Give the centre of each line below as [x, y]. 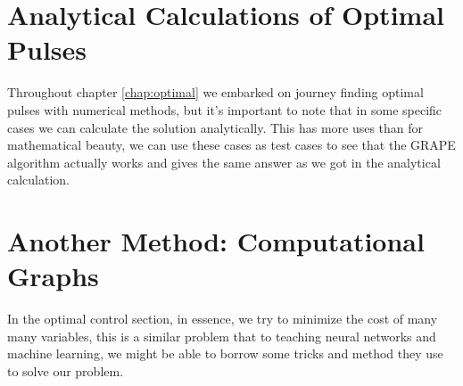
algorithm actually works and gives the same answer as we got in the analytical [224, 162]
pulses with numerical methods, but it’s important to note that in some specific [225, 109]
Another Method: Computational [216, 241]
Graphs [53, 276]
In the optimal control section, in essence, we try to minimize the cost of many [223, 319]
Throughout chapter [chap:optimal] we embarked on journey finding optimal [215, 92]
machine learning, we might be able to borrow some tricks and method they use [225, 353]
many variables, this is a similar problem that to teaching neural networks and [222, 336]
